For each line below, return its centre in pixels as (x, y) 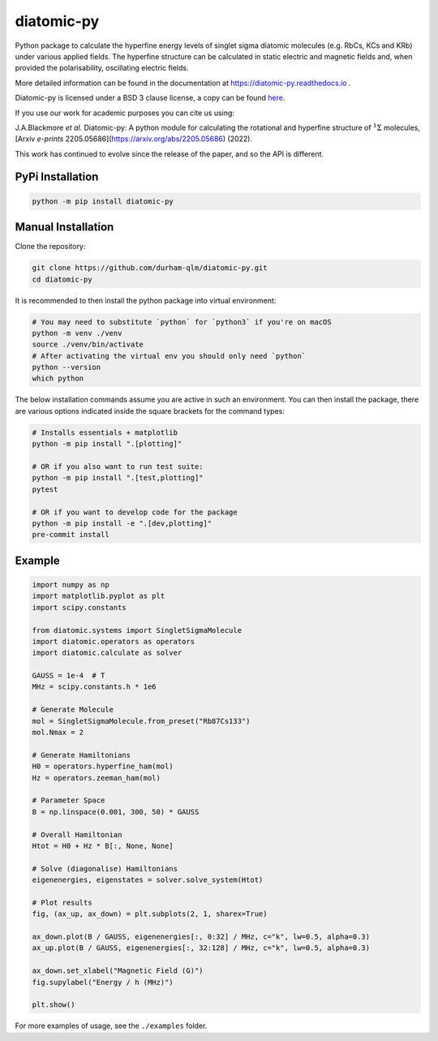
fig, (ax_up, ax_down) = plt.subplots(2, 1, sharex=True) (150, 914)
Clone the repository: (50, 247)
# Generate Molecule (73, 710)
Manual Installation (64, 227)
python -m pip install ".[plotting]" (107, 444)
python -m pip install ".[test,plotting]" (118, 478)
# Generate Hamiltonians (82, 755)
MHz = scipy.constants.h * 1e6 (94, 687)
